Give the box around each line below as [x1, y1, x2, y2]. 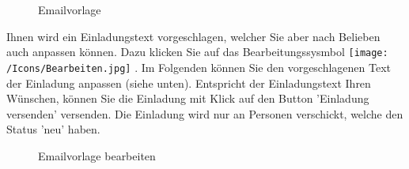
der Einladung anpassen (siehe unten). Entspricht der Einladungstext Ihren [6, 74, 371, 91]
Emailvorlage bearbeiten [38, 147, 156, 163]
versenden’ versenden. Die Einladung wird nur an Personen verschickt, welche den [6, 105, 403, 122]
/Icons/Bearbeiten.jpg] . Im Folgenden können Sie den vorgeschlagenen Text [6, 58, 392, 75]
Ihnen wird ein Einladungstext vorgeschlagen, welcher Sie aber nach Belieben [6, 28, 381, 44]
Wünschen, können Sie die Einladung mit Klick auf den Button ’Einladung [6, 90, 369, 107]
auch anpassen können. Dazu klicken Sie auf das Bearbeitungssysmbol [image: [6, 43, 388, 60]
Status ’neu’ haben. [6, 121, 100, 137]
